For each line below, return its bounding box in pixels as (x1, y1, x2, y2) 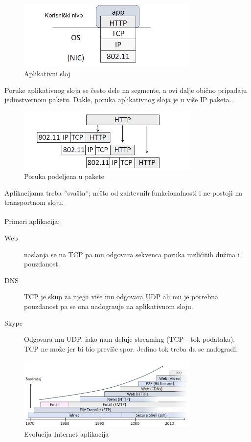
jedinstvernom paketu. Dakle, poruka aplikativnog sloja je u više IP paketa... (4, 94, 235, 105)
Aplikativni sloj (24, 68, 70, 78)
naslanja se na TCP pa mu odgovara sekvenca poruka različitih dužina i (24, 249, 240, 259)
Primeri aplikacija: (4, 216, 60, 226)
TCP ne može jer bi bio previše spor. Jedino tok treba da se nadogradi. (24, 343, 238, 354)
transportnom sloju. (4, 197, 64, 207)
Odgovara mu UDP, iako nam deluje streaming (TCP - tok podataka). (24, 334, 235, 344)
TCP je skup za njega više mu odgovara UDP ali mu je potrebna (24, 291, 219, 302)
